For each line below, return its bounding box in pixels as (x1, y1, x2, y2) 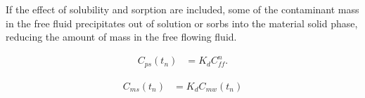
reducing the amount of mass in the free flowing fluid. (6, 29, 237, 44)
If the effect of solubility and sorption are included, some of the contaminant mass (6, 2, 359, 16)
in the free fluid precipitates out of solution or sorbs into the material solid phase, (6, 15, 358, 30)
